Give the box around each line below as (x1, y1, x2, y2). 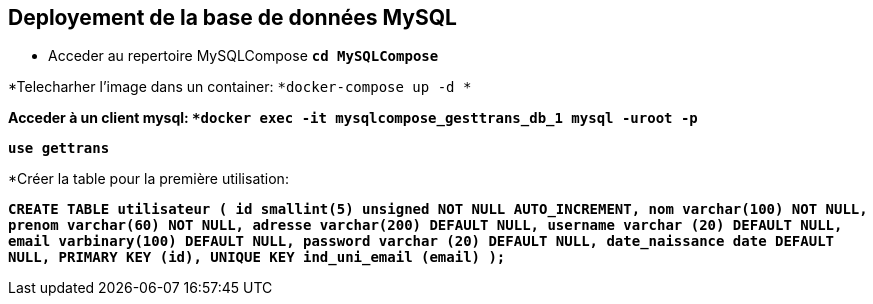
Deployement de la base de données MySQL (8, 5, 457, 30)
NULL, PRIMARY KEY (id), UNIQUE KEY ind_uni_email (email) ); (8, 249, 506, 266)
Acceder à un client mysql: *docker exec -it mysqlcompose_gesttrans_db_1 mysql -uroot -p (8, 109, 698, 127)
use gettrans (8, 140, 110, 157)
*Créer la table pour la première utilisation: (8, 170, 289, 188)
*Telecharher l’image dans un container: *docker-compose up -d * (8, 78, 472, 96)
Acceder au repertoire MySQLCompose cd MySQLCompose (48, 47, 439, 65)
